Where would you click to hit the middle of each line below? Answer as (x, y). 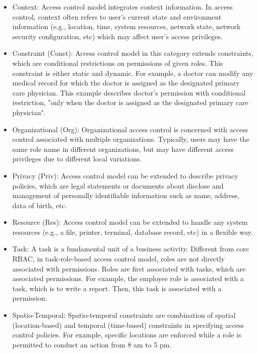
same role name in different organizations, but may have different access (123, 149)
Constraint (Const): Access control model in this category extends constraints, (133, 53)
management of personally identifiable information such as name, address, (126, 195)
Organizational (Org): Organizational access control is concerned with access (130, 129)
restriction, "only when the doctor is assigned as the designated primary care (130, 102)
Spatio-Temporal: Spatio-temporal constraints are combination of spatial (124, 315)
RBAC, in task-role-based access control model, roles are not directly (118, 259)
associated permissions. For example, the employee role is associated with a (128, 278)
